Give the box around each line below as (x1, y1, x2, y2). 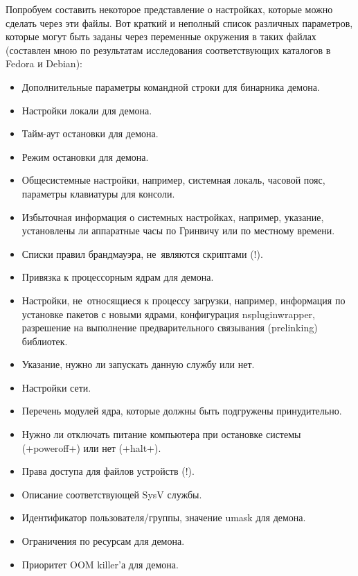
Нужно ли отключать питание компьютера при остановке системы (21, 427, 301, 442)
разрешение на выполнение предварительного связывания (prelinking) (21, 320, 318, 335)
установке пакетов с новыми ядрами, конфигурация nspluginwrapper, (21, 306, 315, 321)
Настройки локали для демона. (21, 103, 152, 117)
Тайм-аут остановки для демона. (21, 126, 159, 141)
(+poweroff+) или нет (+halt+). (21, 440, 161, 455)
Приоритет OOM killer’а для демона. (21, 557, 179, 571)
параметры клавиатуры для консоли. (21, 186, 175, 200)
